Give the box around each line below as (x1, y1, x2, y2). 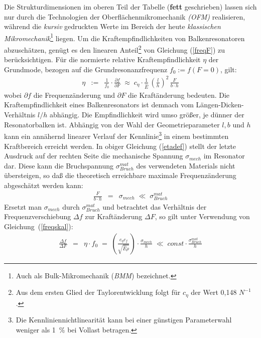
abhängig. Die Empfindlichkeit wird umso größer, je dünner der (49, 109, 244, 120)
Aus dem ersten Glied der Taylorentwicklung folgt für (16, 287, 181, 297)
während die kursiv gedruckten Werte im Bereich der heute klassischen (4, 21, 221, 32)
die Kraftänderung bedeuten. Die (127, 89, 230, 100)
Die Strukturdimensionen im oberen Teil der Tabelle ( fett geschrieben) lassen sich (4, 2, 257, 12)
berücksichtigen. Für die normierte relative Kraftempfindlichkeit (4, 54, 201, 65)
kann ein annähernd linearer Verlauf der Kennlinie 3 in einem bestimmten (4, 129, 229, 141)
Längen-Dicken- (196, 99, 244, 110)
